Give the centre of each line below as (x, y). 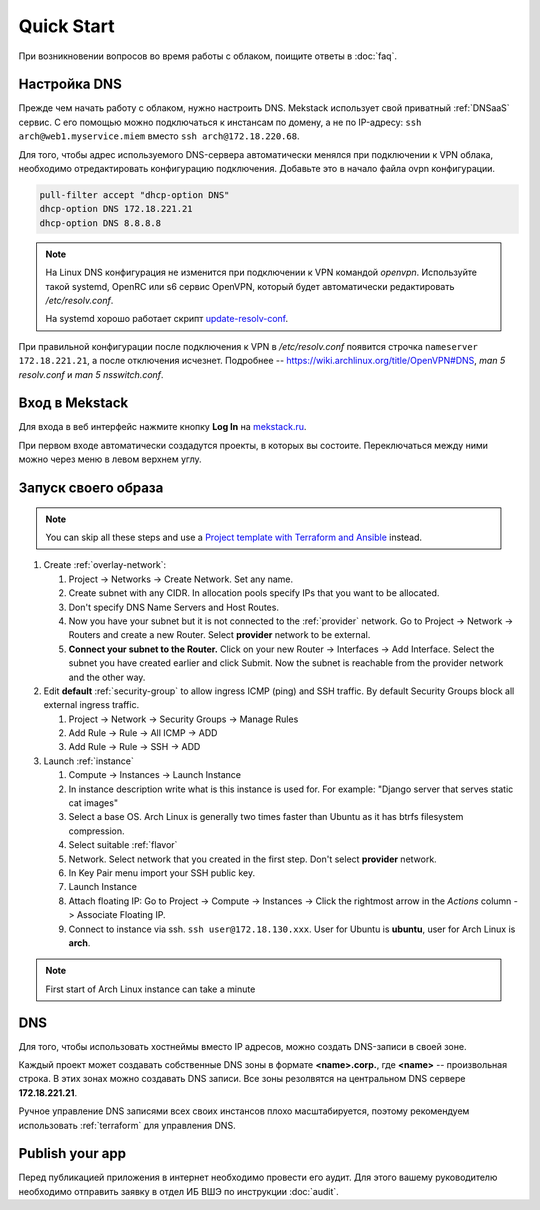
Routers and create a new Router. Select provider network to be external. (219, 635)
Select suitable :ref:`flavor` (123, 845)
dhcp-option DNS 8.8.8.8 (100, 223)
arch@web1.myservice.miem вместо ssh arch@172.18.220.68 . (159, 136)
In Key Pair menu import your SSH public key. (161, 872)
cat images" (93, 803)
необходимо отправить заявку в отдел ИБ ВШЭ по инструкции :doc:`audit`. (178, 1191)
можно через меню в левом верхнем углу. (110, 459)
